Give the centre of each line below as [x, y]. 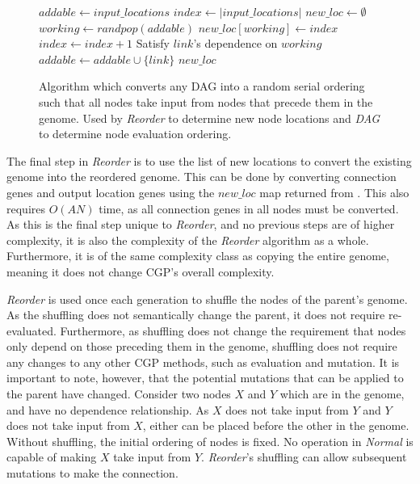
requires [26, 208]
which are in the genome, [342, 394]
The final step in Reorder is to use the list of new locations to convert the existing [209, 160]
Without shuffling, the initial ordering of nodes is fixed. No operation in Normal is [210, 441]
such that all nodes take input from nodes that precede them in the [206, 101]
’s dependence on [235, 43]
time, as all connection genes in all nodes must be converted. [249, 208]
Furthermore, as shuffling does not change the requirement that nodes [233, 330]
